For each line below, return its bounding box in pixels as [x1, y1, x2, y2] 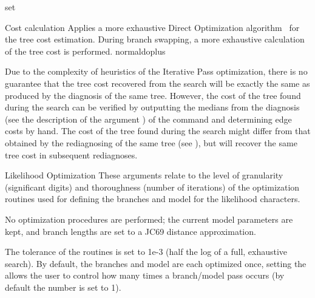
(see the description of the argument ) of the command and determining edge [5, 112, 292, 125]
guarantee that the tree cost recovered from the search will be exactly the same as [5, 76, 310, 89]
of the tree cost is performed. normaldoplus [5, 44, 166, 57]
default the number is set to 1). [5, 280, 121, 293]
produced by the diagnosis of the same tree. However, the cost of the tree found [5, 89, 301, 101]
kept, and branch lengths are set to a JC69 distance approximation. [5, 225, 256, 237]
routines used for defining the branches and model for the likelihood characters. [5, 192, 300, 205]
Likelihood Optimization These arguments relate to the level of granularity [5, 169, 283, 181]
